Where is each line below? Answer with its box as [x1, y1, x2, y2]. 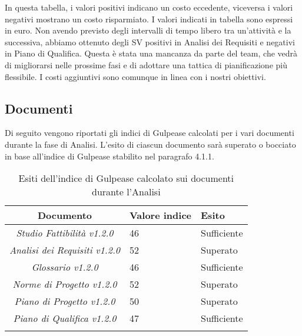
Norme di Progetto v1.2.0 [12, 277, 117, 291]
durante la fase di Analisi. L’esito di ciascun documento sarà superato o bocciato [5, 138, 296, 150]
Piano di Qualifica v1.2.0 [13, 311, 117, 325]
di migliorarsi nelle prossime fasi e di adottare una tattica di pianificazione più [5, 58, 287, 71]
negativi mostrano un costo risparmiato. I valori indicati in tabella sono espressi [5, 12, 293, 25]
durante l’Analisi [91, 185, 161, 199]
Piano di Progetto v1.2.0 [14, 294, 115, 308]
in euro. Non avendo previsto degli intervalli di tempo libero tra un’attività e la [5, 24, 291, 36]
